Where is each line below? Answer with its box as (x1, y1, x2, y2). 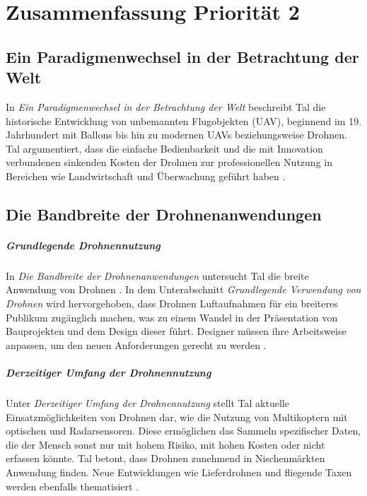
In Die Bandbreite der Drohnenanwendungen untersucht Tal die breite (6, 268, 309, 283)
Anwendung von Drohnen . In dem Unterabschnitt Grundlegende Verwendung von (6, 282, 361, 297)
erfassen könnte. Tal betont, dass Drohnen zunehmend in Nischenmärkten (6, 451, 325, 466)
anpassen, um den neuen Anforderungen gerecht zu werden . (6, 337, 267, 352)
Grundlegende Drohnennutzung (6, 237, 161, 252)
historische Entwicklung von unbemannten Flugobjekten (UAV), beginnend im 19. (6, 113, 362, 128)
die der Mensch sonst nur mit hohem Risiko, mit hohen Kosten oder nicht (6, 437, 325, 451)
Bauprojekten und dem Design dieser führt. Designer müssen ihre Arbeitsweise (6, 324, 346, 338)
